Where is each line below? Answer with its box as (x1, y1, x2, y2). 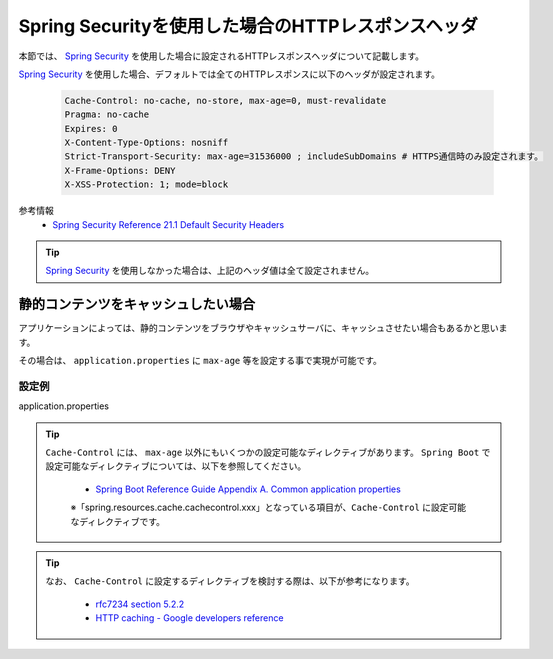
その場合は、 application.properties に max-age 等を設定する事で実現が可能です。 (18, 355, 382, 367)
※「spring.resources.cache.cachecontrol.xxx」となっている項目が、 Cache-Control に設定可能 (70, 501, 467, 514)
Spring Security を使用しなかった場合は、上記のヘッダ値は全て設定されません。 (45, 265, 375, 277)
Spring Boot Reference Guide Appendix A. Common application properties (95, 483, 402, 495)
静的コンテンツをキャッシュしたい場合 (18, 296, 255, 313)
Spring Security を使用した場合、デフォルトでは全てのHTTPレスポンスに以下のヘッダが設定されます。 (18, 68, 440, 80)
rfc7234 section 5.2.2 (95, 598, 185, 610)
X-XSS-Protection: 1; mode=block (64, 179, 229, 190)
